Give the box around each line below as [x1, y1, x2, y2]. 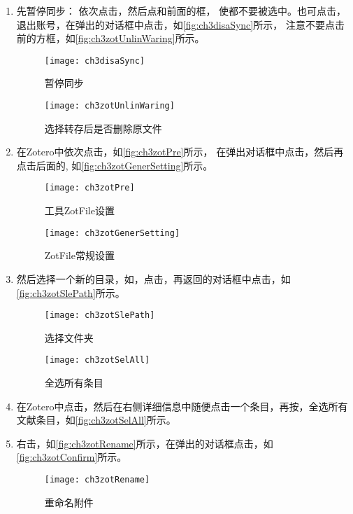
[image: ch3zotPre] [44, 183, 135, 193]
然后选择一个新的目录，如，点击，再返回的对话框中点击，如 [16, 271, 291, 286]
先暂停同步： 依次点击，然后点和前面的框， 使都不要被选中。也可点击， [16, 4, 347, 18]
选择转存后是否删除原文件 [44, 120, 162, 135]
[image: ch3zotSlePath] [44, 310, 155, 321]
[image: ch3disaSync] [44, 55, 145, 66]
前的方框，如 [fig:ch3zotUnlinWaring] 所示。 [16, 31, 205, 46]
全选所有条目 [44, 375, 103, 390]
